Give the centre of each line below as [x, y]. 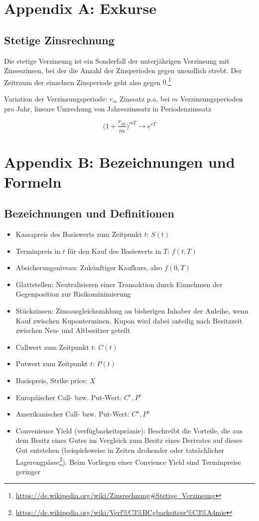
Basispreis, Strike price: [52, 380]
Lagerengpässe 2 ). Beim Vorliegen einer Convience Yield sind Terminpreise [128, 461]
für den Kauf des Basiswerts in [114, 251]
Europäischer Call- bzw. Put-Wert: [69, 397]
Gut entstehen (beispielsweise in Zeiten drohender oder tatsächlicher [120, 450]
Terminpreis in [38, 251]
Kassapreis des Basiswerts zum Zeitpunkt [79, 234]
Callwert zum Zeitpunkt [52, 347]
